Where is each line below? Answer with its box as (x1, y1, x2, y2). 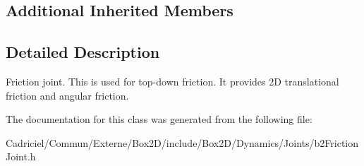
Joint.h (6, 149, 36, 164)
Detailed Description (6, 41, 160, 63)
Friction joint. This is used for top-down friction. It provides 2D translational (6, 73, 339, 88)
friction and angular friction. (6, 88, 129, 102)
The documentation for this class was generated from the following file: (6, 112, 313, 126)
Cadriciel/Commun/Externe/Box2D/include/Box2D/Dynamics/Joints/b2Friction (6, 135, 359, 150)
